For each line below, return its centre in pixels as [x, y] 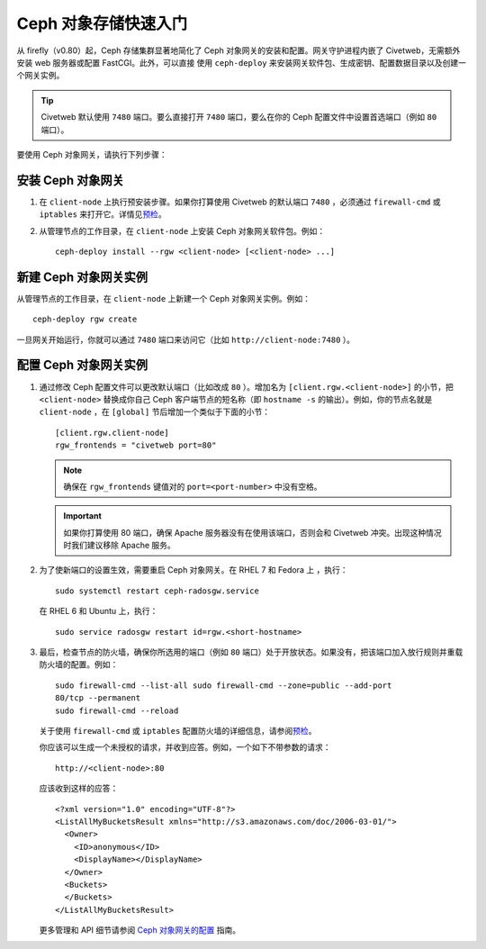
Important [83, 516]
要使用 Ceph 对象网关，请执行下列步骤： [92, 154]
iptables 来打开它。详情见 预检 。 [103, 214]
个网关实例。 [40, 76]
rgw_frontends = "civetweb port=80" [136, 445]
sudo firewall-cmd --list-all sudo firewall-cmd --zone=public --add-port [224, 685]
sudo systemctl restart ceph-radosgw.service [157, 591]
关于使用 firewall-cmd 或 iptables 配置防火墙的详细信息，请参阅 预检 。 [178, 730]
